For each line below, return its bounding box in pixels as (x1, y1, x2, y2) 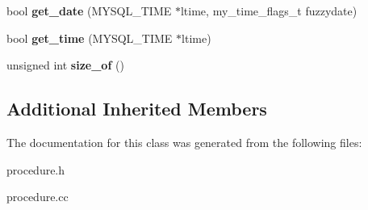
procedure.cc (6, 188, 69, 205)
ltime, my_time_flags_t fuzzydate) (180, 2, 358, 19)
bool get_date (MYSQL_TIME (6, 2, 172, 19)
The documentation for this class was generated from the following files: (6, 133, 362, 150)
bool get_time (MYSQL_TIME (6, 29, 173, 46)
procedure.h (6, 161, 65, 178)
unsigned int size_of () (6, 57, 124, 73)
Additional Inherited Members (6, 96, 267, 121)
